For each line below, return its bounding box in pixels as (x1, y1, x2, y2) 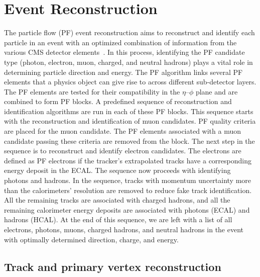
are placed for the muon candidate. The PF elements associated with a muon (4, 126, 241, 136)
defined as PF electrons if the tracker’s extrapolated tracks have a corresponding (4, 155, 251, 165)
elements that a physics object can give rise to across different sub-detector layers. (4, 76, 256, 87)
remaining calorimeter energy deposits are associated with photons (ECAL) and (4, 204, 250, 215)
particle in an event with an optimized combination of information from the (4, 37, 237, 47)
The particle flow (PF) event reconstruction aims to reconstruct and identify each (4, 27, 255, 38)
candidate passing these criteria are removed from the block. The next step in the (4, 135, 255, 146)
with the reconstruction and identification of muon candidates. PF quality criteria (4, 116, 256, 126)
